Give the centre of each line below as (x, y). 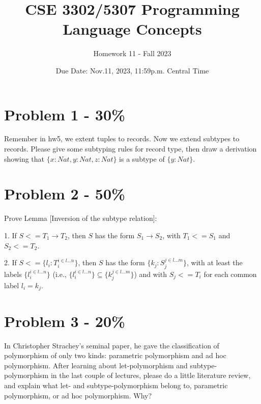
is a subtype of (142, 158)
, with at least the (214, 262)
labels (13, 274)
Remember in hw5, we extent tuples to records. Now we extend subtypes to (122, 138)
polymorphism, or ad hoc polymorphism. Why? (78, 395)
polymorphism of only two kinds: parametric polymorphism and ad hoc (115, 355)
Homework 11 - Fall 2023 (132, 53)
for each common (230, 274)
